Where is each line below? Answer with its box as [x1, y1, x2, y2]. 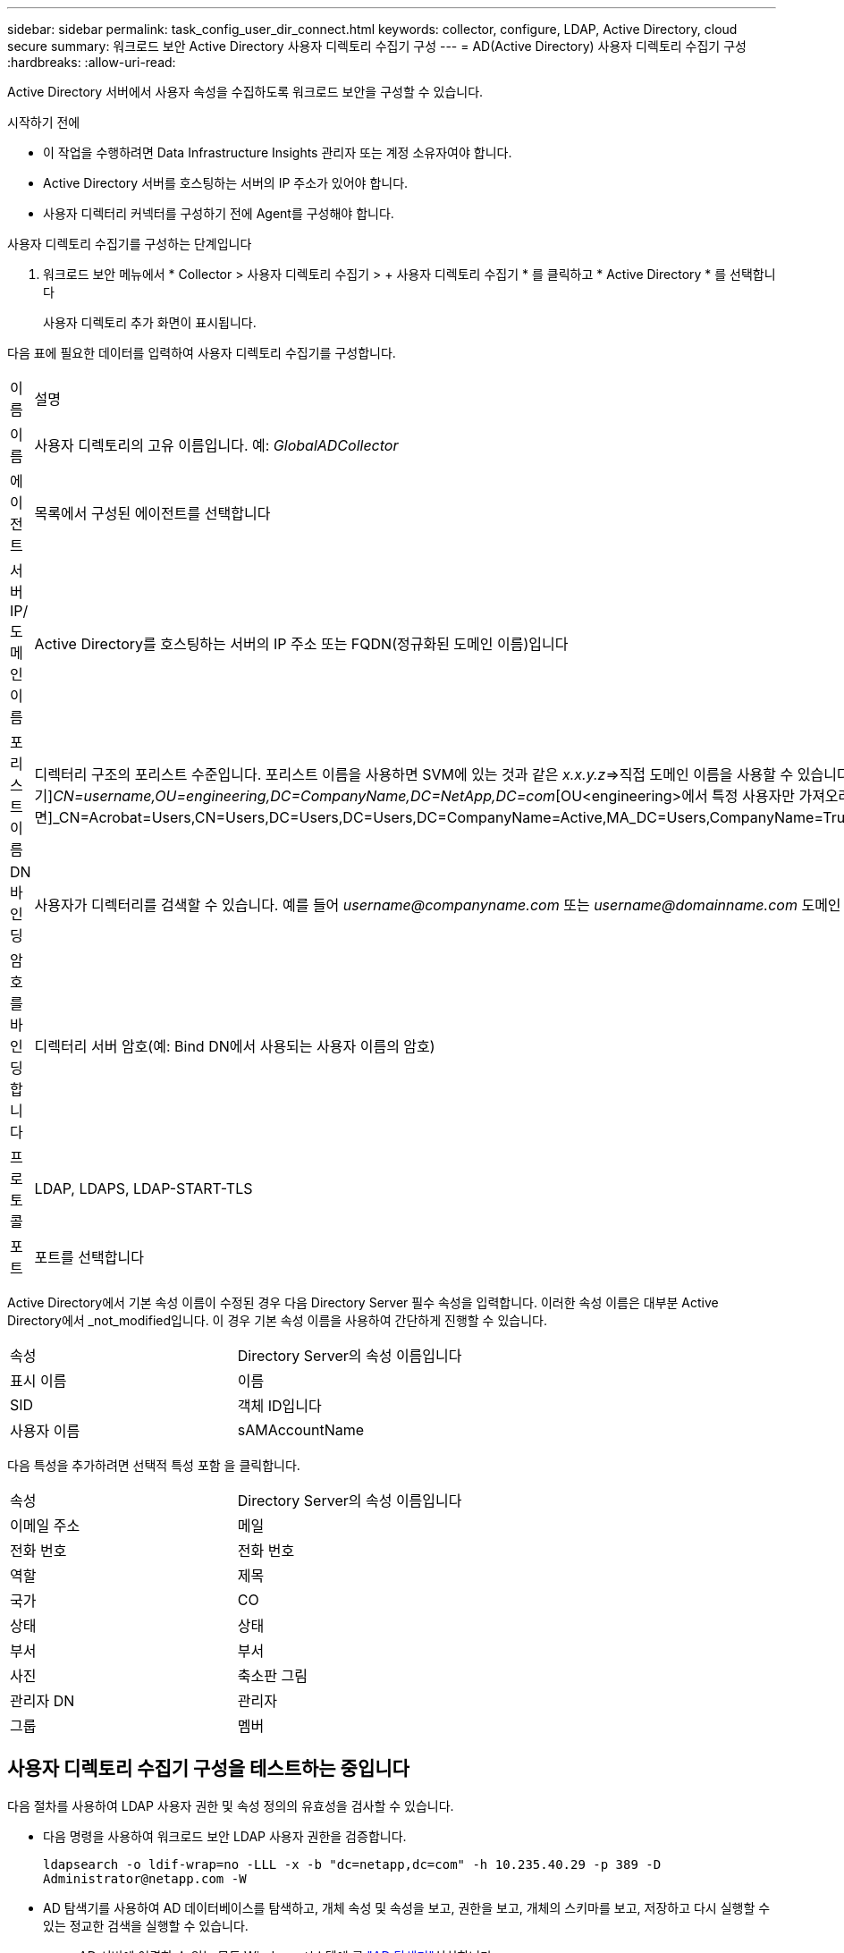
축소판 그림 [237, 1667, 308, 1685]
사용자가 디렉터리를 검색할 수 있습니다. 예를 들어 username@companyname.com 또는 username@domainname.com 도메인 [34, 896, 841, 914]
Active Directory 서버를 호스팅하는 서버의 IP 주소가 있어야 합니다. [43, 175, 409, 190]
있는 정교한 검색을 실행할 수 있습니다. [43, 1917, 249, 1933]
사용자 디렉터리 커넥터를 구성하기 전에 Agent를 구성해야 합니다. [43, 206, 394, 221]
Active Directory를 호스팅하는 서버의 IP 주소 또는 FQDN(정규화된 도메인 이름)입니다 [34, 635, 569, 653]
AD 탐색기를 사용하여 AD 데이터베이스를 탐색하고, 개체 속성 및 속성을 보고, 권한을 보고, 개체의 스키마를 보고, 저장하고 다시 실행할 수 [43, 1899, 771, 1915]
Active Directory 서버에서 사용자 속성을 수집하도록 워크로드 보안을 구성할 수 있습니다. [7, 84, 484, 99]
